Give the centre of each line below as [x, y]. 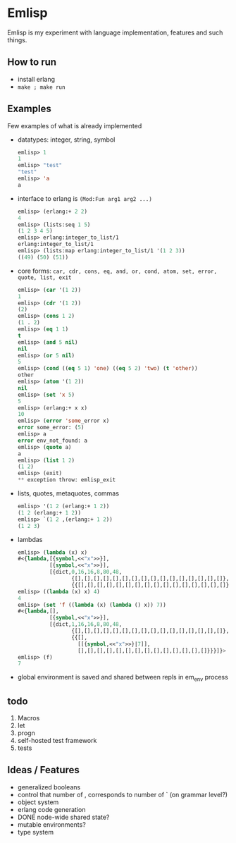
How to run [32, 62]
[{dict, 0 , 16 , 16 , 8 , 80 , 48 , [86, 572]
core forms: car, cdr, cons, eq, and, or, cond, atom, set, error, [117, 271]
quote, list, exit [44, 277]
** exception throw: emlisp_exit [67, 480]
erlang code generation [51, 809]
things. [17, 39]
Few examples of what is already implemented [75, 125]
